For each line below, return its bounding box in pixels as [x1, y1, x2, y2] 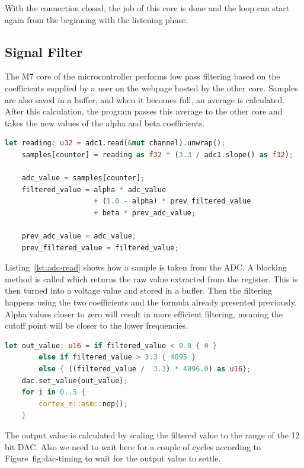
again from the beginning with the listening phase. [5, 13, 188, 26]
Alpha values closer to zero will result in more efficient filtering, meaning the [5, 307, 283, 320]
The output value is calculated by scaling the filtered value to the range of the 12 [5, 429, 300, 441]
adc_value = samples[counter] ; [21, 174, 145, 183]
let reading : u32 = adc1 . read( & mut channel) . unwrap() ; [5, 139, 226, 148]
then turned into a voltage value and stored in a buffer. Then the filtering [5, 284, 272, 297]
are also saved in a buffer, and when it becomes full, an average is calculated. [5, 93, 285, 106]
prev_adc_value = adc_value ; [21, 232, 136, 241]
